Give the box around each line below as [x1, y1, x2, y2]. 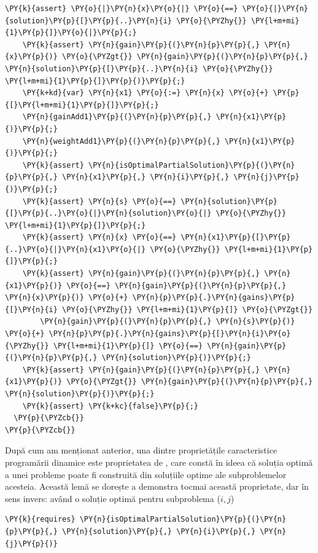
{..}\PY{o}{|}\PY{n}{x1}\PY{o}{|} [5, 245, 146, 254]
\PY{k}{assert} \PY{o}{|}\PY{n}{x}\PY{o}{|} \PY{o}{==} [5, 4, 238, 13]
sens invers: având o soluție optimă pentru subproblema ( [5, 492, 220, 504]
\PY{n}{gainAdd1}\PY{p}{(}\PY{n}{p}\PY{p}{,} [22, 112, 212, 122]
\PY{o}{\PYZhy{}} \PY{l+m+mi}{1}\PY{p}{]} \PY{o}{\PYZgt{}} [62, 305, 313, 314]
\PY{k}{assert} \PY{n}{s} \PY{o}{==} [22, 197, 177, 206]
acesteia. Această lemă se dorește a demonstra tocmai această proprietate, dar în [5, 480, 309, 493]
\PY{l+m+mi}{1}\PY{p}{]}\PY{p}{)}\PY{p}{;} [5, 76, 185, 85]
